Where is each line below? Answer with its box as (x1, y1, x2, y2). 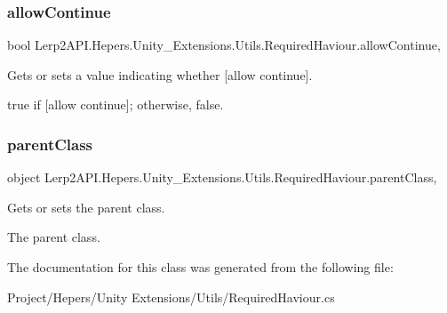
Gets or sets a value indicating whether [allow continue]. (7, 65, 313, 84)
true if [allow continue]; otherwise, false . (7, 95, 224, 114)
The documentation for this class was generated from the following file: (7, 258, 394, 276)
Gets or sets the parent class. (7, 197, 165, 216)
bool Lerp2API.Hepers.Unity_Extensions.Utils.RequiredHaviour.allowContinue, (7, 36, 441, 54)
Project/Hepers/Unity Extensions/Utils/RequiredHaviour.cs (7, 287, 335, 306)
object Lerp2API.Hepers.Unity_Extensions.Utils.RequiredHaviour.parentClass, (7, 168, 437, 187)
